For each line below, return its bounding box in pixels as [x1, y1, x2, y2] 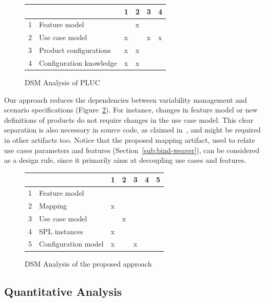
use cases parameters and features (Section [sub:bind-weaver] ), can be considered [4, 144, 259, 155]
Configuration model [39, 238, 104, 249]
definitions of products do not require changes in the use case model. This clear [4, 114, 254, 125]
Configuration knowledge [39, 57, 117, 68]
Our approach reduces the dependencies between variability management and [4, 94, 247, 105]
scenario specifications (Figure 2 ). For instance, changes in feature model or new [4, 104, 258, 115]
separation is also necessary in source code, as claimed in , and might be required [4, 124, 261, 135]
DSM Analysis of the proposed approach [25, 258, 152, 269]
